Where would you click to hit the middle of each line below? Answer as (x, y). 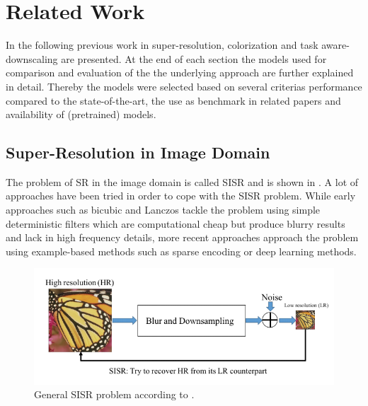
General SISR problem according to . (114, 394)
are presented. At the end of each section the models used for (194, 58)
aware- (335, 45)
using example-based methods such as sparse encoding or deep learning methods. (181, 251)
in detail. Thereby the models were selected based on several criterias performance (184, 86)
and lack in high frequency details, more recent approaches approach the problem (182, 237)
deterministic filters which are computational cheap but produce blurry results (176, 223)
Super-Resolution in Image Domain (138, 152)
